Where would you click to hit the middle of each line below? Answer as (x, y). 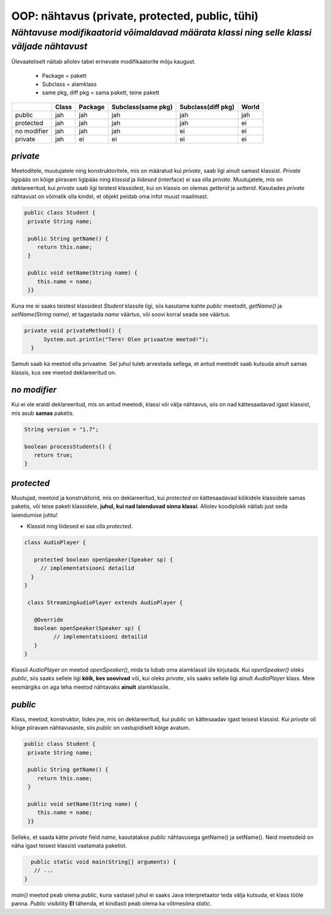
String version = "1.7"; (62, 429)
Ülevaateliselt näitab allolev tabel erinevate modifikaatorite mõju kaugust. (104, 62)
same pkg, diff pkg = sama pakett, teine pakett (101, 93)
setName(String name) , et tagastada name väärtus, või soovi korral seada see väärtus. (121, 314)
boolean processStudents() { (68, 446)
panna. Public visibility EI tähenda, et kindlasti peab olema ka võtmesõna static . (112, 903)
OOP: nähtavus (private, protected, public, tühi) (135, 16)
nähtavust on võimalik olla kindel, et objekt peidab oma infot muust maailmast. (110, 197)
